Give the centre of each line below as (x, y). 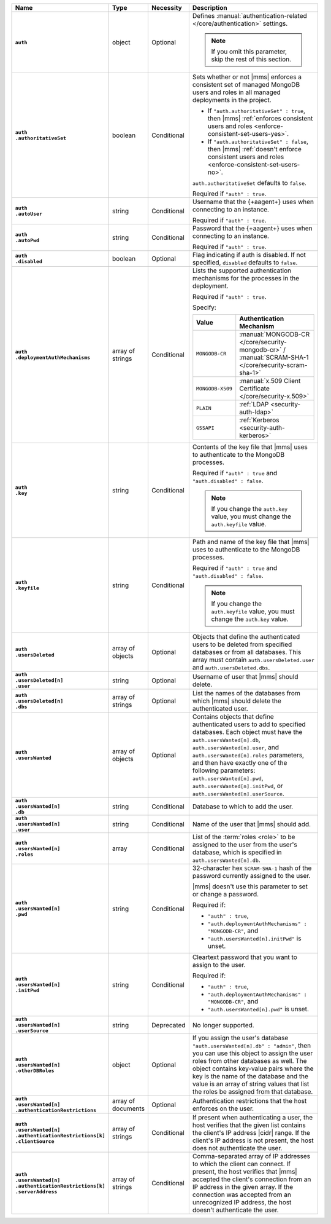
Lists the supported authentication (242, 270)
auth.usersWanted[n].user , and (235, 747)
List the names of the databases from (246, 693)
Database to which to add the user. (243, 807)
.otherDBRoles (35, 1071)
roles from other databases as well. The (249, 1061)
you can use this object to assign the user (253, 1053)
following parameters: (224, 770)
